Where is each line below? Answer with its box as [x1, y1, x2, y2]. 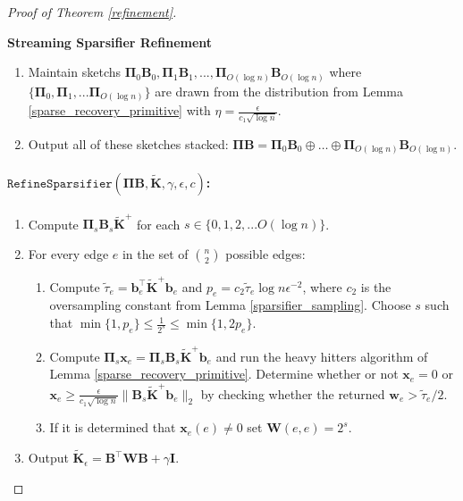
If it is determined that [49, 418, 176, 437]
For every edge [28, 244, 109, 263]
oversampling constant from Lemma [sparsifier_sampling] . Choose [49, 296, 411, 314]
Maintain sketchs [28, 63, 122, 81]
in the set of [122, 244, 189, 263]
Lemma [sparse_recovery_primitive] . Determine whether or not [49, 364, 399, 383]
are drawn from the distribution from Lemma [155, 81, 403, 100]
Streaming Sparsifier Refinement [7, 32, 213, 51]
